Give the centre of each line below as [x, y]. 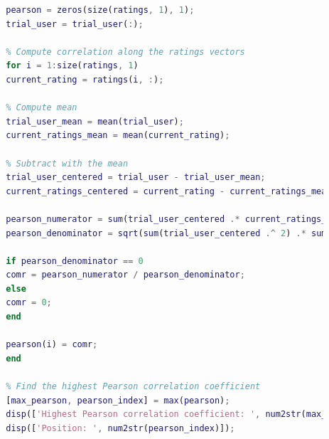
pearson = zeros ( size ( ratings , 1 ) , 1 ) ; [100, 10]
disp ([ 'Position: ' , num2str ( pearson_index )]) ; [120, 428]
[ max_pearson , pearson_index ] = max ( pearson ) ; [118, 400]
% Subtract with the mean [67, 163]
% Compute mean [42, 108]
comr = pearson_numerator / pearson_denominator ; [125, 275]
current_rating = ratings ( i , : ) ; [85, 79]
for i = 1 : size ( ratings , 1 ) [72, 66]
